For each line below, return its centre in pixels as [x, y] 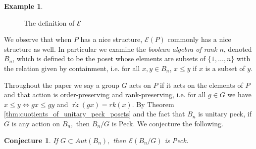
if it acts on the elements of [202, 85]
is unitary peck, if [225, 114]
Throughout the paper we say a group [62, 85]
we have [239, 94]
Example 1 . [24, 6]
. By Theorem [153, 104]
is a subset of [225, 68]
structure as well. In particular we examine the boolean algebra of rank [111, 49]
